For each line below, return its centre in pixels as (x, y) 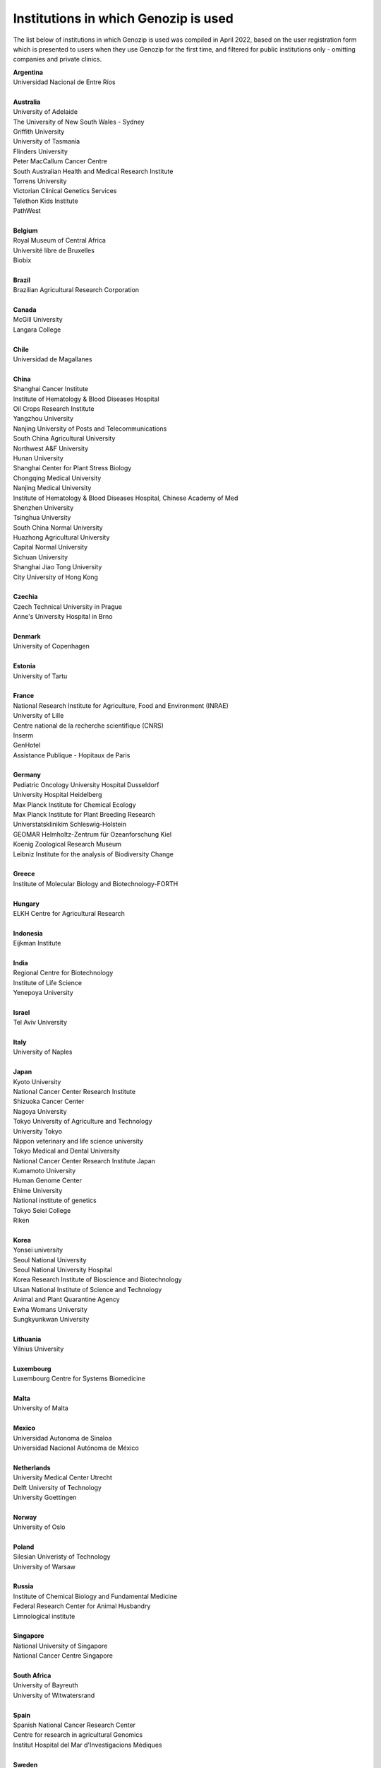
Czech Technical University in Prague (68, 606)
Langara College (37, 330)
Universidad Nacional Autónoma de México (76, 1448)
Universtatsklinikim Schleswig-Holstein (70, 825)
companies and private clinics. (58, 59)
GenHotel (27, 745)
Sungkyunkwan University (51, 1319)
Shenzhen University (43, 507)
